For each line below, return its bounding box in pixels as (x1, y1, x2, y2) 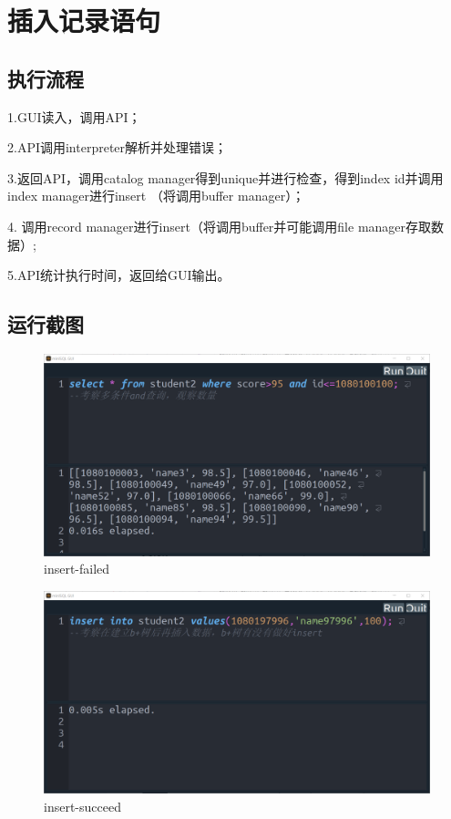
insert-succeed (44, 796, 121, 815)
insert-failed (44, 559, 110, 578)
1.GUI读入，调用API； (7, 107, 141, 126)
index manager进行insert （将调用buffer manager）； (7, 186, 305, 205)
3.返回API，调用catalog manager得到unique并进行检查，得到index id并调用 (7, 168, 444, 187)
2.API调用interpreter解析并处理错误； (7, 138, 228, 157)
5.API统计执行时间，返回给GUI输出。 (7, 265, 231, 285)
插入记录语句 (7, 2, 161, 39)
